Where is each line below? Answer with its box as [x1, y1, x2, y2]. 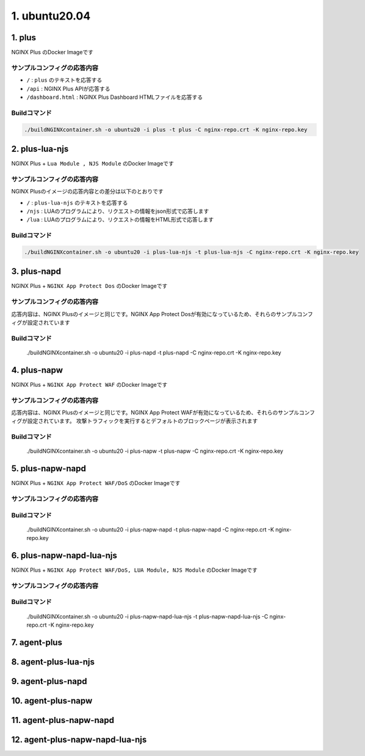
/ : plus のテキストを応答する [26, 76, 103, 84]
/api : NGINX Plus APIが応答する [26, 85, 110, 92]
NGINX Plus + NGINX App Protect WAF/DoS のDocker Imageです [11, 480, 181, 487]
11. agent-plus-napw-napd [11, 715, 114, 725]
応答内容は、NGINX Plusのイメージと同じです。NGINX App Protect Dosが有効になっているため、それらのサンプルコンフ [11, 310, 314, 317]
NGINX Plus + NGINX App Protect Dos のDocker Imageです [11, 283, 168, 290]
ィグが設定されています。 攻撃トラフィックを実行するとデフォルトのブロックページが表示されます [11, 417, 258, 425]
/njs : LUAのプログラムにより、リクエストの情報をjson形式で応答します [26, 207, 209, 215]
